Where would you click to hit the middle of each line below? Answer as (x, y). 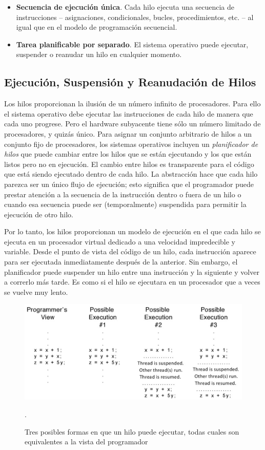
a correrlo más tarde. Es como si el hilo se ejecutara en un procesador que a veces (132, 282)
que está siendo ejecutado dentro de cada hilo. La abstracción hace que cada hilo (131, 174)
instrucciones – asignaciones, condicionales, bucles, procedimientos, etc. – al (135, 17)
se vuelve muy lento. (36, 292)
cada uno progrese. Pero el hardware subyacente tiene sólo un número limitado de (132, 124)
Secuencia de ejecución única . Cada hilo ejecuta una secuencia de (125, 7)
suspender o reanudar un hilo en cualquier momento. (99, 54)
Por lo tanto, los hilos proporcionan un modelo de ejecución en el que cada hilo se (132, 231)
